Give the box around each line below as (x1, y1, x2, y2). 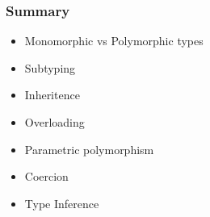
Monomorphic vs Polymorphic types (24, 32, 204, 49)
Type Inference (24, 194, 99, 211)
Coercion (24, 168, 69, 185)
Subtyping (24, 59, 76, 76)
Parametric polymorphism (24, 140, 154, 157)
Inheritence (24, 86, 80, 103)
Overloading (24, 114, 85, 130)
